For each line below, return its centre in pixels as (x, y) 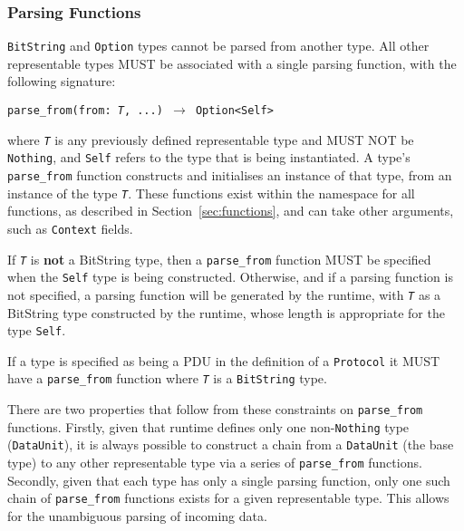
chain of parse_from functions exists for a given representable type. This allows (228, 498)
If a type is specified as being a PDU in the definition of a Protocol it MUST (224, 360)
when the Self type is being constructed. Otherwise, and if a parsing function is (230, 277)
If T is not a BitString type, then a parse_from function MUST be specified (219, 259)
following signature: (62, 81)
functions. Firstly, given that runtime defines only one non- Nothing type (208, 426)
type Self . (37, 330)
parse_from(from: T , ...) (85, 111)
